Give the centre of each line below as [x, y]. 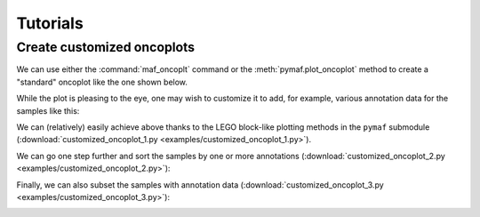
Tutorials [50, 23]
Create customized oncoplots [106, 47]
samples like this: [48, 110]
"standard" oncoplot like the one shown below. [102, 82]
